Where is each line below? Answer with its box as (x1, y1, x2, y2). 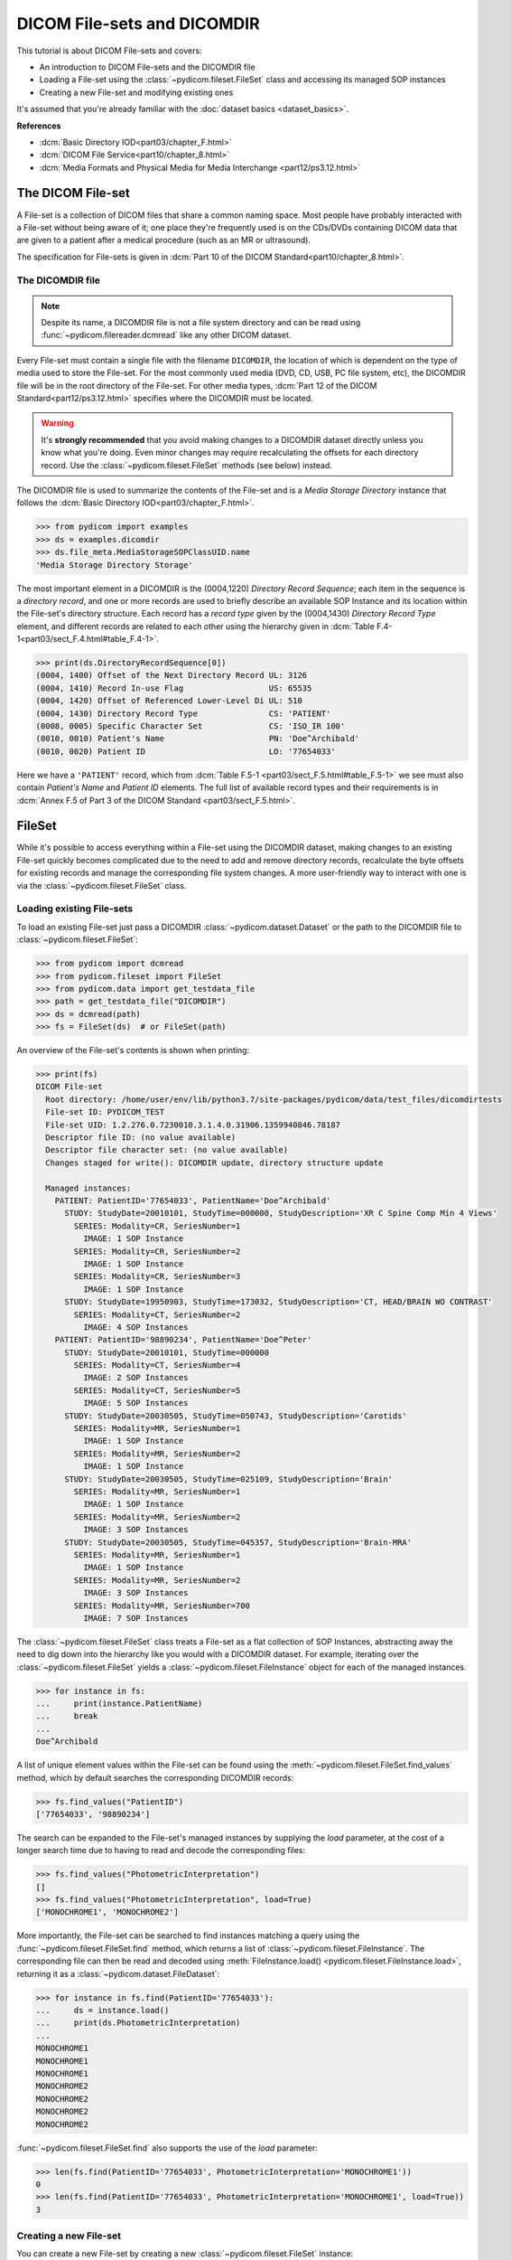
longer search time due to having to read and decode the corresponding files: (16, 1845, 306, 1856)
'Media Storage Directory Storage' (35, 560, 193, 570)
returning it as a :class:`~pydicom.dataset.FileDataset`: (16, 1968, 220, 1979)
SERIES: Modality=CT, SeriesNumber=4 (73, 1361, 241, 1370)
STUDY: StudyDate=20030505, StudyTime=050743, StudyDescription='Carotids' (64, 1410, 408, 1421)
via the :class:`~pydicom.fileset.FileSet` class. (16, 880, 187, 890)
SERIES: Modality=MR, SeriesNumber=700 (73, 1600, 250, 1611)
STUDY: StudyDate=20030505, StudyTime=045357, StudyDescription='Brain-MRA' (64, 1537, 413, 1548)
